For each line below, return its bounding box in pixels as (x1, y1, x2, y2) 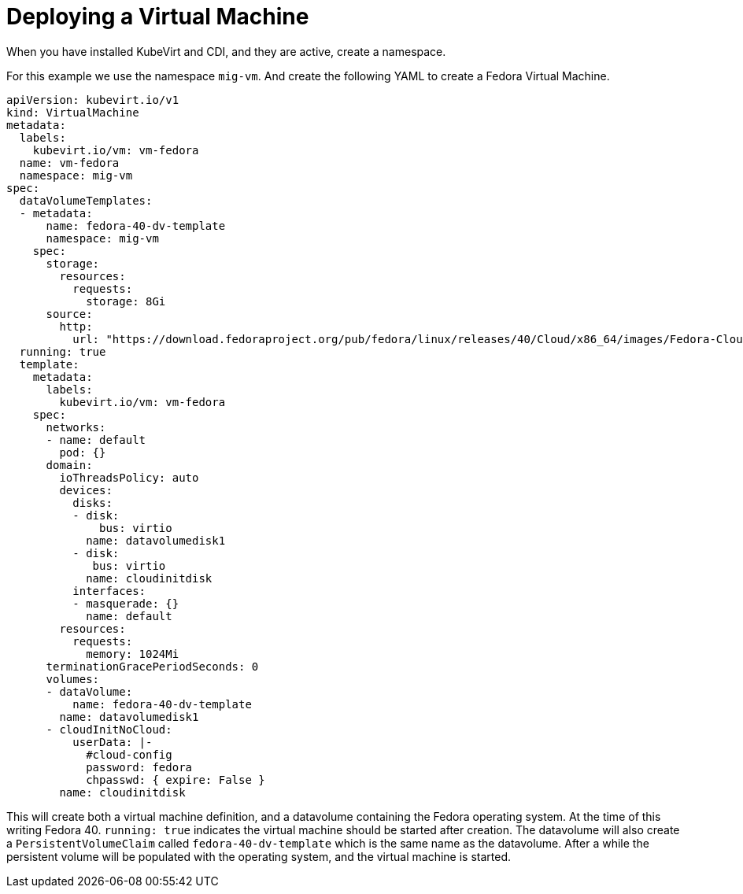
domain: (46, 458, 93, 471)
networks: (46, 420, 106, 434)
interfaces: (72, 584, 146, 597)
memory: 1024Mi (86, 647, 179, 660)
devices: (59, 483, 113, 497)
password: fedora (86, 760, 193, 774)
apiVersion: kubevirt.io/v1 (6, 93, 179, 106)
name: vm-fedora (19, 156, 120, 169)
